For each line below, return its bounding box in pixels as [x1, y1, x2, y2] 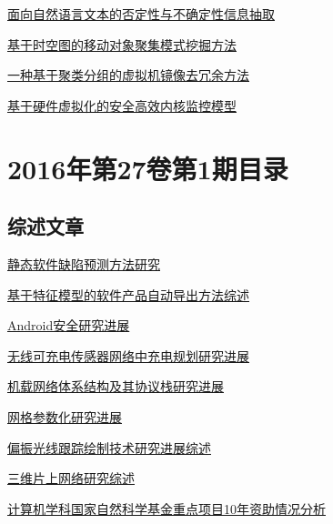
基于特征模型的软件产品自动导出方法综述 [7, 285, 249, 304]
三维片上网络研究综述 [7, 469, 135, 488]
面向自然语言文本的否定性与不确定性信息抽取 [7, 5, 275, 23]
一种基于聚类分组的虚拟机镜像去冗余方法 [7, 65, 249, 85]
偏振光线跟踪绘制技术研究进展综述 [7, 438, 211, 457]
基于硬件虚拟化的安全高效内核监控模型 [7, 96, 237, 115]
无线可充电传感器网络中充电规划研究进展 [7, 346, 249, 365]
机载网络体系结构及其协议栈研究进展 [7, 377, 224, 396]
